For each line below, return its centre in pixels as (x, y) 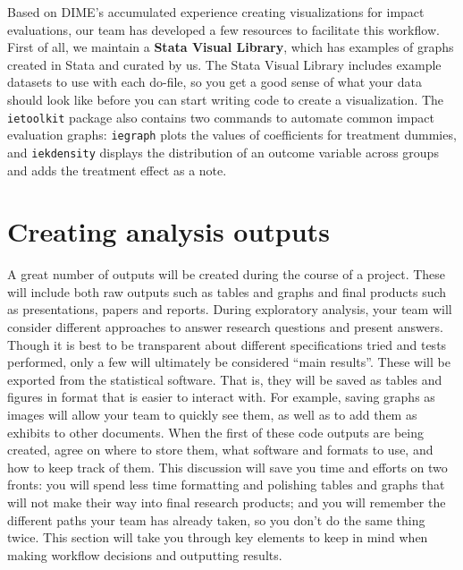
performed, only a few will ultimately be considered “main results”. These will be (229, 362)
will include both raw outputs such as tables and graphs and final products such (227, 291)
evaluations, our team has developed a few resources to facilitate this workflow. (223, 29)
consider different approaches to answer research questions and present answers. (225, 327)
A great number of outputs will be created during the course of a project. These (227, 274)
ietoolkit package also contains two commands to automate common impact (221, 117)
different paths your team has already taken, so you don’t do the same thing (216, 519)
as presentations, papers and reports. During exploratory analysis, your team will (230, 309)
